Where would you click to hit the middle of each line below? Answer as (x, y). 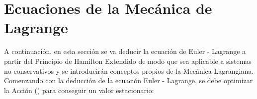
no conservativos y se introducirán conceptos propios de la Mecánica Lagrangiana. (129, 71)
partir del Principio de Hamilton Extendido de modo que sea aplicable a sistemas (128, 61)
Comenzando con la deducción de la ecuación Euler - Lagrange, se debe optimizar (128, 80)
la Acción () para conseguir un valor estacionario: (79, 90)
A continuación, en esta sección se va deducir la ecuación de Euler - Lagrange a (125, 51)
